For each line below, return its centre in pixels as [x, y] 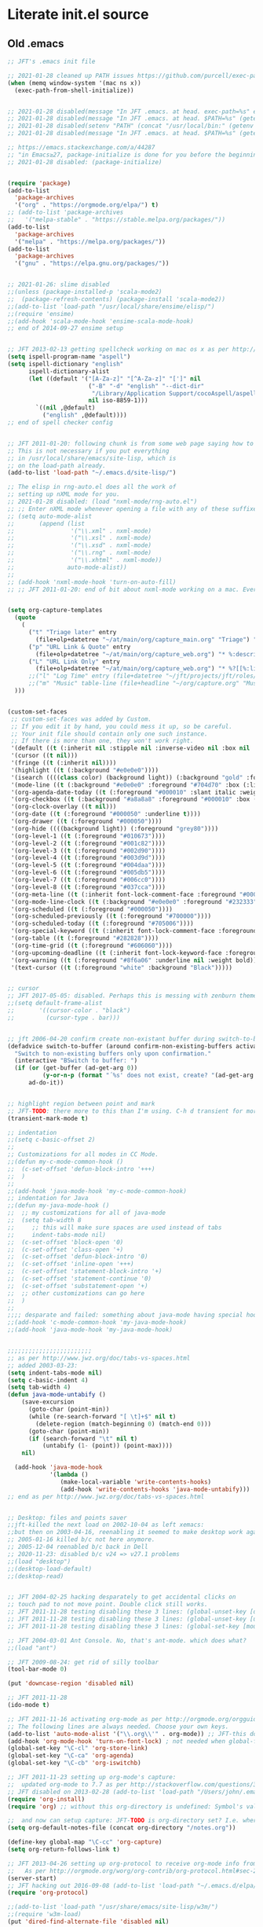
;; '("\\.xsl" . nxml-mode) [80, 538]
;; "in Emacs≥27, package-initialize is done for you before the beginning [134, 155]
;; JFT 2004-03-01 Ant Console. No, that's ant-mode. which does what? [127, 1640]
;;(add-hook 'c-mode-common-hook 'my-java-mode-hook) [97, 1323]
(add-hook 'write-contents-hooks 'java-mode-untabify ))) [155, 1489]
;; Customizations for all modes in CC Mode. [83, 1154]
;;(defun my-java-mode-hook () [58, 1206]
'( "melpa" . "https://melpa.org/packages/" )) [90, 241]
